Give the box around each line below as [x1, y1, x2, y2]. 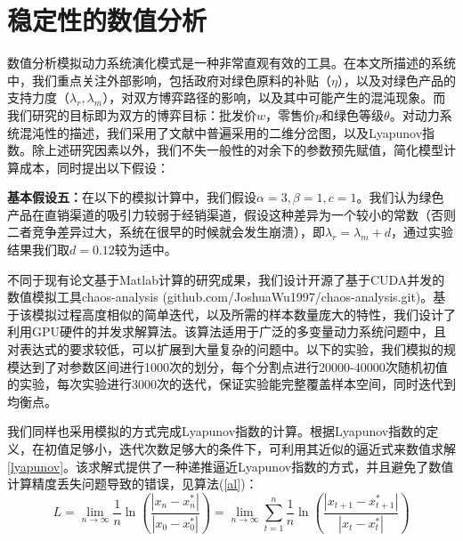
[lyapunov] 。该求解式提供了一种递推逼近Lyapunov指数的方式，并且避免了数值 [7, 456, 454, 475]
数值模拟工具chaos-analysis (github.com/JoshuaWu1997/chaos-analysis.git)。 [7, 287, 434, 306]
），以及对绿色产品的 [337, 70, 456, 89]
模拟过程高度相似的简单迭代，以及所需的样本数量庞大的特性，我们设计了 [31, 304, 456, 323]
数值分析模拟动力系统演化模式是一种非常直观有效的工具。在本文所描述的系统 [7, 53, 456, 72]
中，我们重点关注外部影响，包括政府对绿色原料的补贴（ [7, 70, 331, 89]
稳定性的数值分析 [7, 2, 207, 38]
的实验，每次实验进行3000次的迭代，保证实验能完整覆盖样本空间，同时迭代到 [7, 375, 456, 393]
